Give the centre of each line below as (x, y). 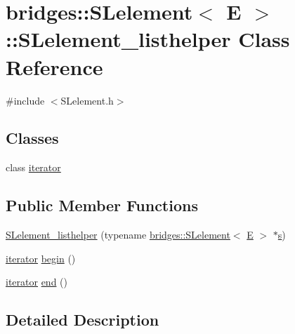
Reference (54, 66)
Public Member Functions (102, 205)
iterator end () (37, 282)
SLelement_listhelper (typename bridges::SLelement (118, 235)
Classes (32, 138)
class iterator (33, 167)
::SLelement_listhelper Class (148, 39)
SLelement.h (87, 100)
